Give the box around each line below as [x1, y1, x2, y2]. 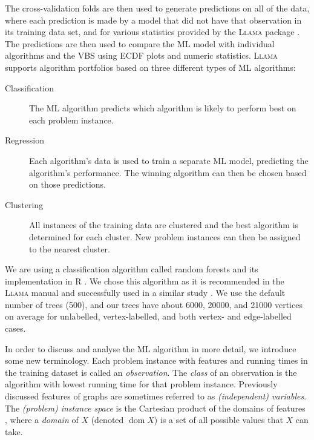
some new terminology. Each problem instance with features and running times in [5, 354, 308, 367]
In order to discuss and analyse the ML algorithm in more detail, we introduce [5, 342, 296, 355]
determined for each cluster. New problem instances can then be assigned [29, 230, 301, 243]
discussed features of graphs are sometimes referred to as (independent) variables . [5, 390, 307, 402]
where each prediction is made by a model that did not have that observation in [5, 13, 302, 26]
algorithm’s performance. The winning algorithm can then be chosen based [29, 166, 307, 179]
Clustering [5, 198, 44, 211]
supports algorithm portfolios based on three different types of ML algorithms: [5, 61, 296, 73]
